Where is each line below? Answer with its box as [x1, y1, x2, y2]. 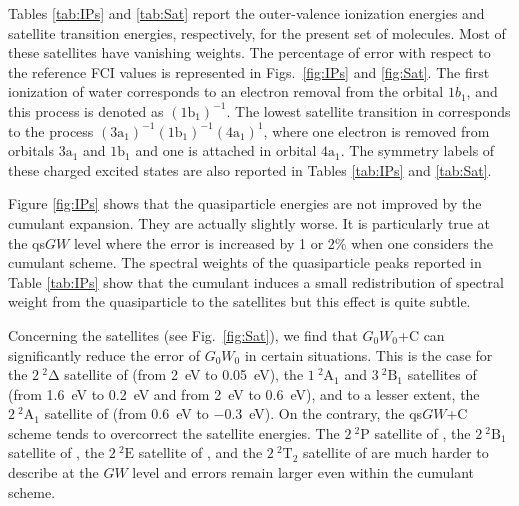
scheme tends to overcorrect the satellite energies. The [8, 422, 340, 443]
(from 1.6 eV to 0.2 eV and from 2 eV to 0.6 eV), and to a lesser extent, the [8, 383, 480, 404]
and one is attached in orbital [135, 140, 317, 161]
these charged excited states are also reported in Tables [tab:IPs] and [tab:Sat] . [8, 159, 492, 180]
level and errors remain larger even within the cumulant [132, 462, 475, 483]
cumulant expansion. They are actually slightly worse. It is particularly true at [8, 212, 490, 233]
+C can [397, 324, 445, 345]
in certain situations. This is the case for [244, 344, 493, 365]
